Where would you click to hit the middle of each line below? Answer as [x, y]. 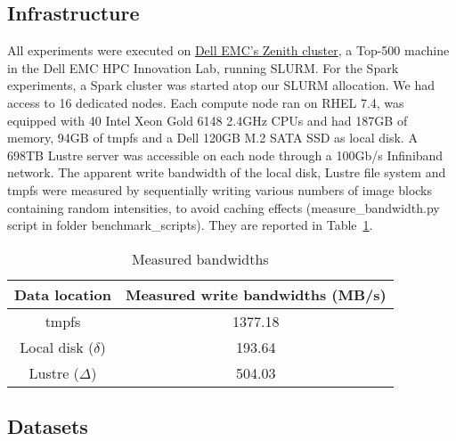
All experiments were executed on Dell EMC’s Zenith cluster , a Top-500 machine [228, 50]
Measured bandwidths [200, 258]
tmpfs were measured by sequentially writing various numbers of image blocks [220, 189]
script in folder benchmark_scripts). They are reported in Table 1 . [190, 225]
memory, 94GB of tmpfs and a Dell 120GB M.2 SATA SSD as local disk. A [212, 138]
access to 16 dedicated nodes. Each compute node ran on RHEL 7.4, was [206, 102]
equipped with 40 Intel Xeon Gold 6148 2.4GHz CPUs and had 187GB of [208, 120]
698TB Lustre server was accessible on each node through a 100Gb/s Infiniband [225, 155]
